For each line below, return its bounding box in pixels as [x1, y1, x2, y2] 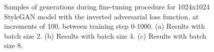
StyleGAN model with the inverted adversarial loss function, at [4, 11, 199, 21]
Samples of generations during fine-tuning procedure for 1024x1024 [4, 1, 210, 11]
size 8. [4, 40, 23, 51]
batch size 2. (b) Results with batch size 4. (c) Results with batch [4, 30, 206, 41]
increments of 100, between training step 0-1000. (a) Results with [4, 21, 205, 31]
